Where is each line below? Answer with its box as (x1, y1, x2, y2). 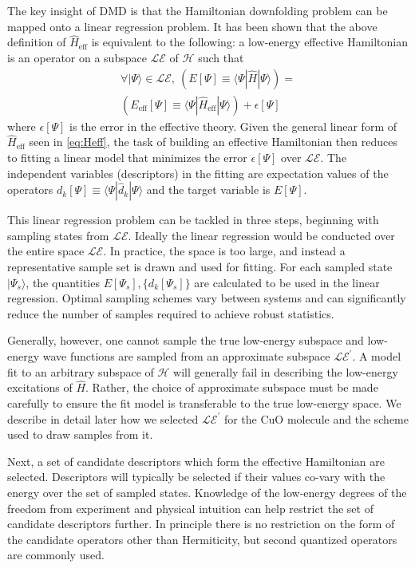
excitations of (7, 379, 73, 396)
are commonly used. (7, 546, 105, 563)
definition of (7, 34, 66, 50)
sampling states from (7, 227, 109, 243)
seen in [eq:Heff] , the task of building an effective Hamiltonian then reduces (29, 133, 397, 150)
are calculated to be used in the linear (194, 274, 380, 290)
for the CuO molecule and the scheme (223, 410, 409, 427)
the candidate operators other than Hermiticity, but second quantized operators (7, 531, 397, 547)
